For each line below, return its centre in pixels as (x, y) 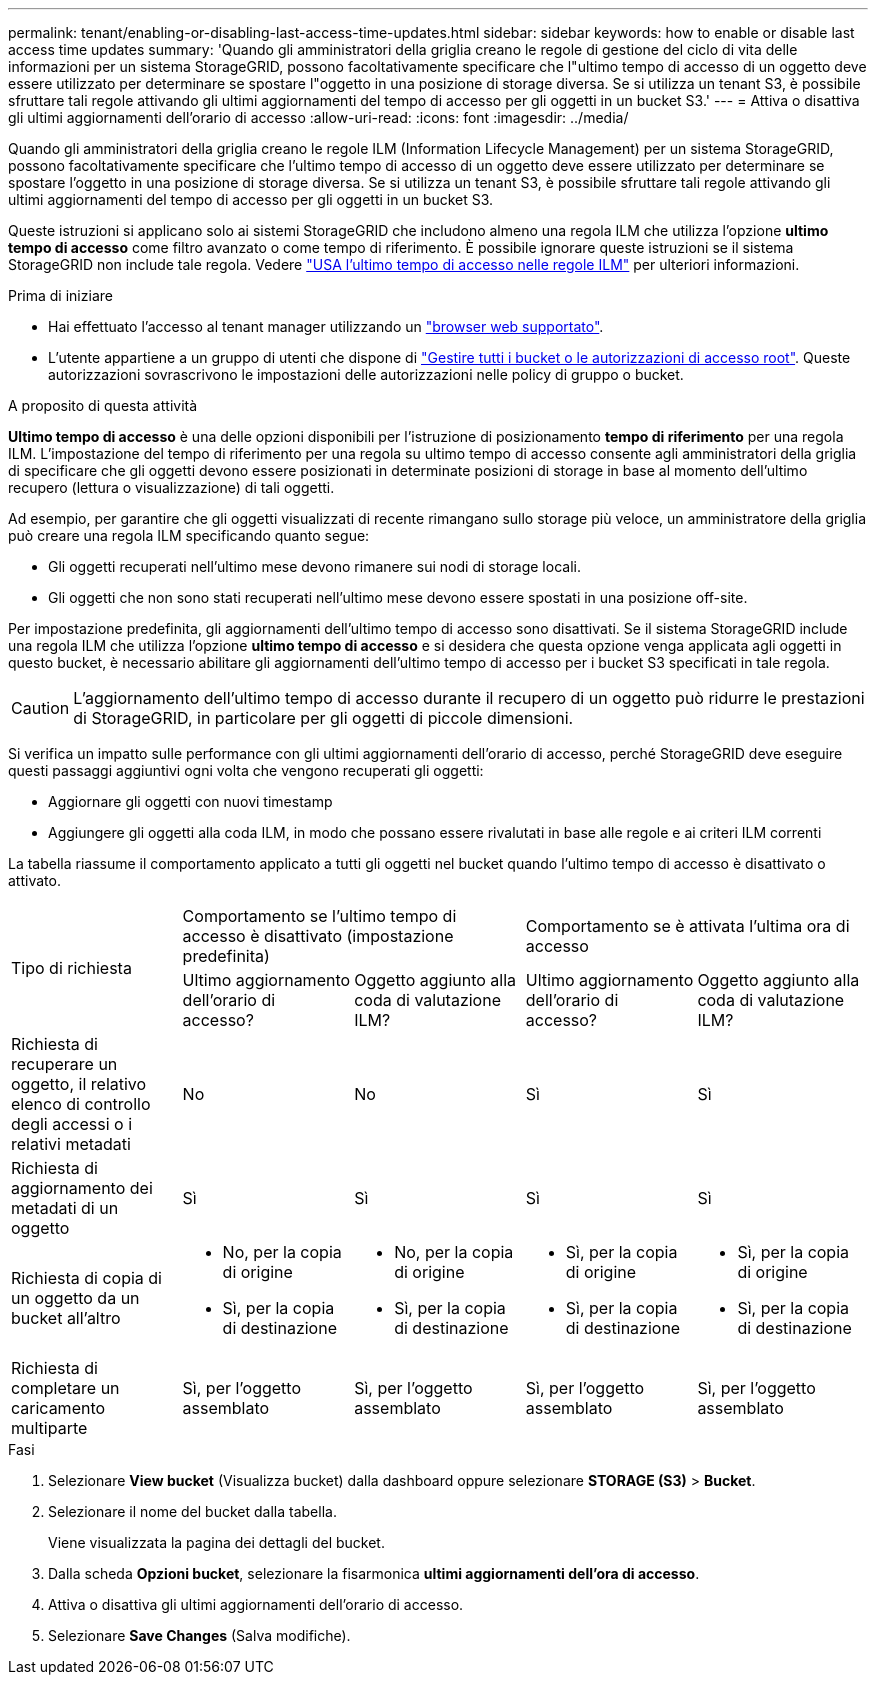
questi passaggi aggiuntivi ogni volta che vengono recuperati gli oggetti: (246, 770)
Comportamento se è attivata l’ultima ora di (687, 926)
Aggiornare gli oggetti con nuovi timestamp (190, 801)
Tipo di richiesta (71, 968)
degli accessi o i (72, 1124)
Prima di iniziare (60, 295)
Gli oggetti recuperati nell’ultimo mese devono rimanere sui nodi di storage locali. (314, 566)
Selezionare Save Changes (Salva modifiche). (199, 1635)
